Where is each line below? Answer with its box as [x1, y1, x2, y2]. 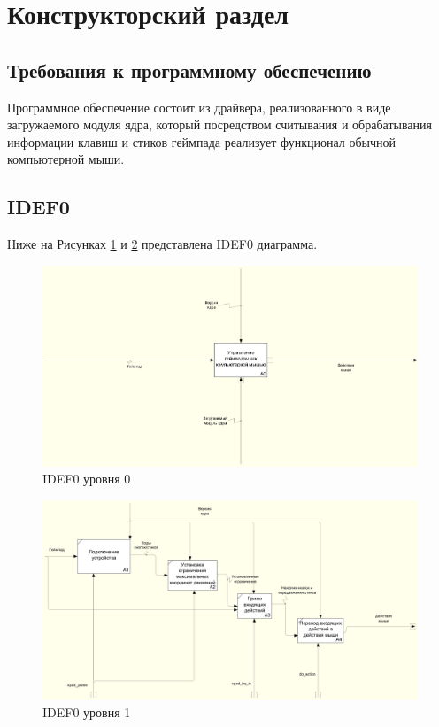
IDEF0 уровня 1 [42, 702, 131, 721]
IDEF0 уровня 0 [42, 469, 131, 488]
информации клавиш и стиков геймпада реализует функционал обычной [7, 132, 396, 151]
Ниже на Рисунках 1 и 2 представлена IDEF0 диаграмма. [7, 235, 318, 253]
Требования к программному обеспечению [7, 56, 372, 83]
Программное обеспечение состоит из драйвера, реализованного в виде [7, 97, 391, 116]
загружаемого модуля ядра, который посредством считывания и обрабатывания [7, 115, 432, 134]
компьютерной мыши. [7, 150, 125, 168]
